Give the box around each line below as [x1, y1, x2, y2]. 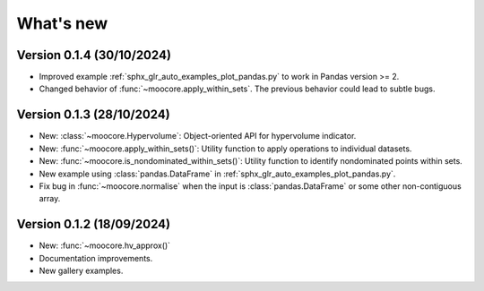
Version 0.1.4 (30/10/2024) [16, 47, 172, 63]
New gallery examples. [39, 265, 124, 276]
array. [39, 193, 61, 204]
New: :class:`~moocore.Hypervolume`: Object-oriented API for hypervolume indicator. [39, 131, 357, 141]
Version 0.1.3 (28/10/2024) [16, 107, 170, 123]
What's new [16, 13, 108, 33]
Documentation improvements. [39, 252, 153, 263]
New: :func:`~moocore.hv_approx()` [39, 240, 170, 251]
